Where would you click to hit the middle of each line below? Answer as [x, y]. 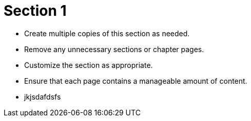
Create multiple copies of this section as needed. [107, 33]
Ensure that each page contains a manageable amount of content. [136, 81]
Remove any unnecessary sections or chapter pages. [114, 49]
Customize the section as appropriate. [89, 65]
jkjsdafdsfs [43, 96]
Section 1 [35, 11]
